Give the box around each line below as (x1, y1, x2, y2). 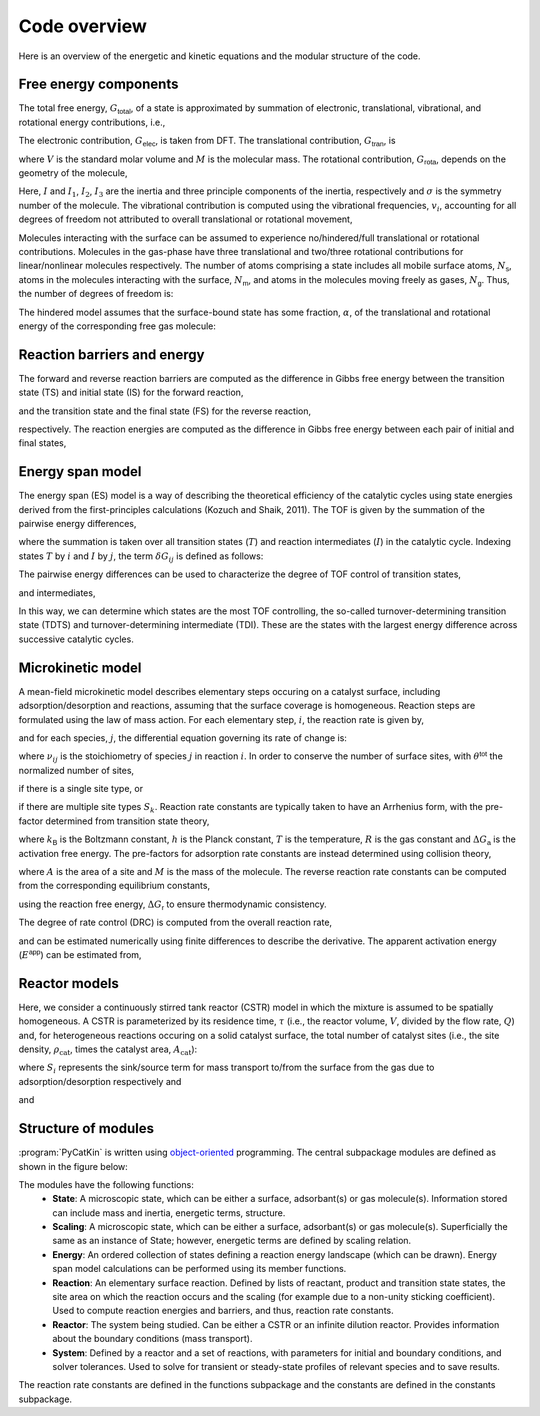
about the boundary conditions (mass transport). (52, 1333, 253, 1345)
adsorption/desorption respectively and (18, 1075, 182, 1087)
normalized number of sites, (18, 764, 135, 776)
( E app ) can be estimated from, (18, 948, 142, 960)
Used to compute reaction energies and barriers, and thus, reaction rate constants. (52, 1305, 394, 1317)
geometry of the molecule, (18, 167, 128, 179)
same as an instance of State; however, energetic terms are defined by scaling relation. (52, 1235, 412, 1247)
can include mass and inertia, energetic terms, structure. (52, 1206, 286, 1219)
